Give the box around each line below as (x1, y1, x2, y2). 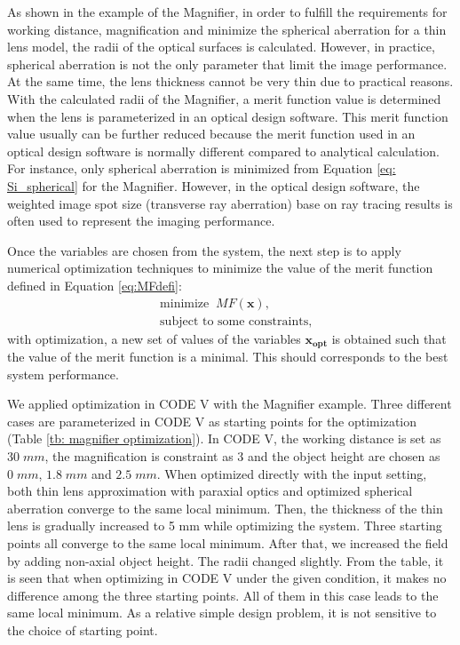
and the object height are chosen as (248, 446, 440, 465)
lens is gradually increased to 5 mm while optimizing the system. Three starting (7, 516, 442, 535)
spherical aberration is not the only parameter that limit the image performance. (7, 54, 448, 73)
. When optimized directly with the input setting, (156, 464, 427, 482)
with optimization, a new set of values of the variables (7, 329, 301, 347)
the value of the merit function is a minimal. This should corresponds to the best (7, 347, 448, 366)
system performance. (7, 364, 119, 383)
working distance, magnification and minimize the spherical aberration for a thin (7, 20, 447, 38)
